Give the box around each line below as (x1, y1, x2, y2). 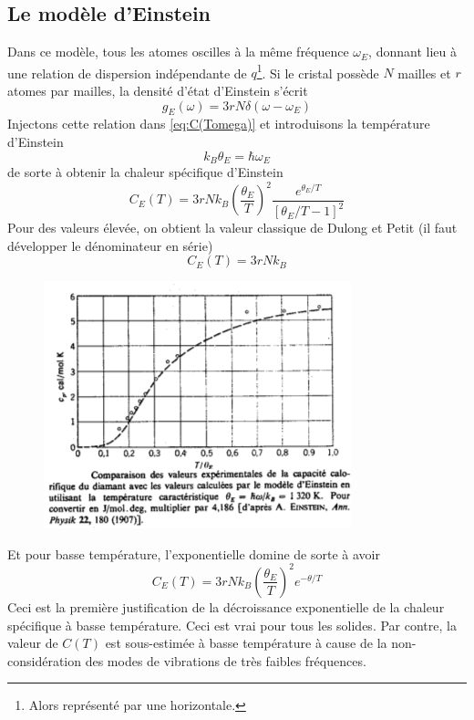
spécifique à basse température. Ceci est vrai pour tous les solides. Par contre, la (7, 615, 457, 634)
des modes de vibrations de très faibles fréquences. (85, 651, 366, 670)
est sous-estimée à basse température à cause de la (105, 633, 387, 652)
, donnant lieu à (368, 42, 457, 61)
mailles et (397, 63, 451, 82)
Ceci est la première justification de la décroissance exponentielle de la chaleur (7, 597, 445, 616)
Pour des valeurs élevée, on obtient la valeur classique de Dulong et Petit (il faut (7, 218, 458, 237)
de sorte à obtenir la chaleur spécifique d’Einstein (7, 162, 283, 182)
